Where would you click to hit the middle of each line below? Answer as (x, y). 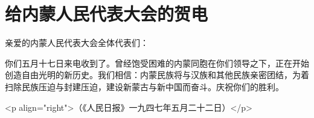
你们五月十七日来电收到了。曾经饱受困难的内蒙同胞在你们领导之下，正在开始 (157, 63)
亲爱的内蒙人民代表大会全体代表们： (77, 43)
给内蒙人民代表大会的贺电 (107, 14)
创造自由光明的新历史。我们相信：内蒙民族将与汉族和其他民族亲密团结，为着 (157, 75)
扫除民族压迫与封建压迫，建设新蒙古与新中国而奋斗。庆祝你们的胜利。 (144, 86)
